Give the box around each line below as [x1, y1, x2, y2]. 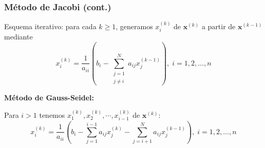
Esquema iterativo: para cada [4, 21, 97, 32]
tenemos [39, 110, 65, 120]
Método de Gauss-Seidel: [4, 92, 94, 102]
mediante [4, 31, 33, 42]
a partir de [201, 21, 236, 32]
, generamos [116, 21, 153, 32]
